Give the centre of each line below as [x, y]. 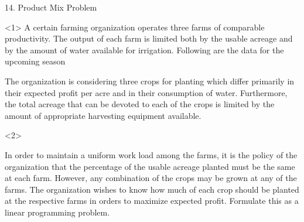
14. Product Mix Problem [51, 7]
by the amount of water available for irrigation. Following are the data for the [144, 49]
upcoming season [35, 61]
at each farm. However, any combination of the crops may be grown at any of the [151, 178]
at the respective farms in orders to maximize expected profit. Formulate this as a [152, 201]
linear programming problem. [57, 212]
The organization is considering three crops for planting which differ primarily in [150, 81]
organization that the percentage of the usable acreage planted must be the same [150, 166]
